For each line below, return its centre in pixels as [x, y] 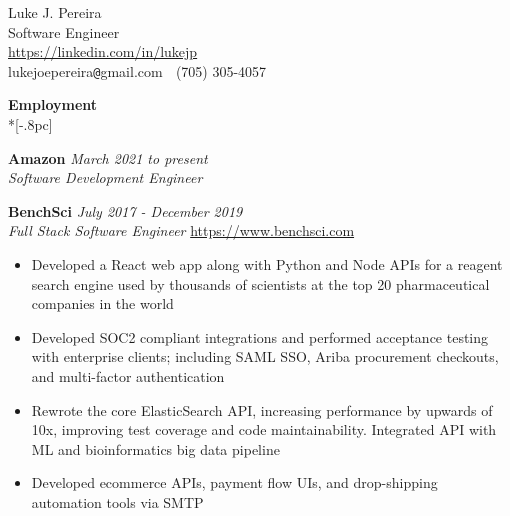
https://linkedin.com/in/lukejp [103, 51]
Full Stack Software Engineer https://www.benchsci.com [181, 230]
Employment [53, 104]
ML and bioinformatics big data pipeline [155, 448]
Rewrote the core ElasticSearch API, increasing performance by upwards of [262, 409]
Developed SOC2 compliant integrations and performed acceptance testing [260, 336]
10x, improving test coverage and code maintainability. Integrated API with [264, 429]
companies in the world [102, 303]
